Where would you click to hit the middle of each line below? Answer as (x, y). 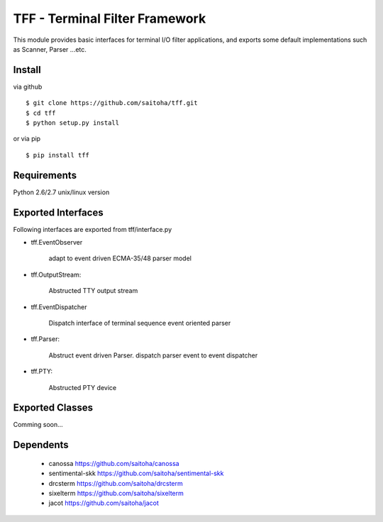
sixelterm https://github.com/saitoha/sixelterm (116, 493)
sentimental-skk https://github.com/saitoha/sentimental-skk (136, 473)
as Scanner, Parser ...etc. (50, 49)
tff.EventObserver (57, 242)
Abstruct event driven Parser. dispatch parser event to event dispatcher (153, 355)
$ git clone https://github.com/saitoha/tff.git (112, 103)
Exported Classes (53, 408)
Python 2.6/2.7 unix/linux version (61, 192)
